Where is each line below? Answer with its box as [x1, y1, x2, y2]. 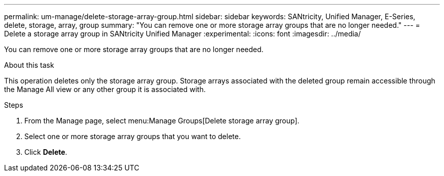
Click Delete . [24, 148, 67, 156]
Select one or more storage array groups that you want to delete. [24, 132, 241, 141]
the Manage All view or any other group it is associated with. [4, 85, 206, 94]
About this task [4, 61, 54, 69]
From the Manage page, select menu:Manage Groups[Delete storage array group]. [24, 116, 300, 125]
